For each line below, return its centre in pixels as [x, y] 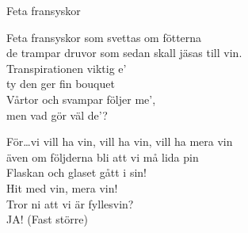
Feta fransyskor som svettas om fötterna [104, 37]
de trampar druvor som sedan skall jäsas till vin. [124, 53]
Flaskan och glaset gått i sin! [76, 172]
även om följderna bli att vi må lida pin [103, 157]
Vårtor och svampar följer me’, [81, 99]
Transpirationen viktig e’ [67, 68]
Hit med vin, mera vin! [62, 187]
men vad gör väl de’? [57, 115]
